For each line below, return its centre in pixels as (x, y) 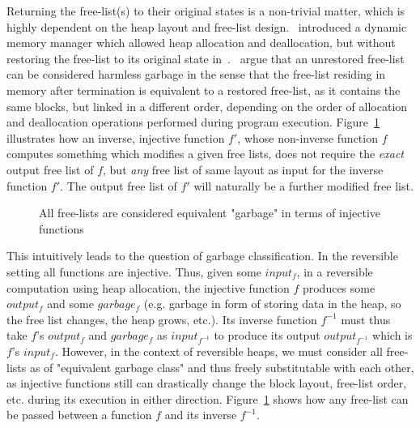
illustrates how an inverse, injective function (116, 137)
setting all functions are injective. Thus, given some (134, 271)
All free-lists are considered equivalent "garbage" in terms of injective (210, 213)
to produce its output (267, 335)
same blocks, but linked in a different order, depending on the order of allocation (207, 106)
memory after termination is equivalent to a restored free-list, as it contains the (204, 90)
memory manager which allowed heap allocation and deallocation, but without (201, 43)
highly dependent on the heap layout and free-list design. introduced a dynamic (207, 26)
